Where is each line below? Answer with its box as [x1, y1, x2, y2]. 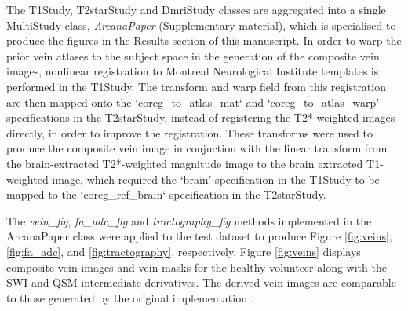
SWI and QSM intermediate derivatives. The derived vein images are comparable [6, 274, 396, 291]
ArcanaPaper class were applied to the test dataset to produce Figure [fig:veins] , [6, 228, 392, 244]
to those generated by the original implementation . [6, 289, 254, 306]
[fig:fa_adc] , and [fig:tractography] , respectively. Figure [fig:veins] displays [6, 243, 361, 259]
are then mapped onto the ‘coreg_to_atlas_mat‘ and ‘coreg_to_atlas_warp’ [6, 93, 380, 110]
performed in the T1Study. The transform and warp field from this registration [6, 78, 386, 94]
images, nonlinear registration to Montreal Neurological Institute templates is [6, 63, 379, 79]
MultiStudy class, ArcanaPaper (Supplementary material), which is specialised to [6, 16, 396, 33]
